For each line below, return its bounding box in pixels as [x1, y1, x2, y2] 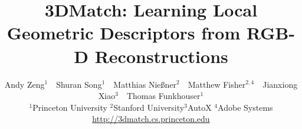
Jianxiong [262, 78, 298, 90]
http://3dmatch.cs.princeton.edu [92, 113, 210, 125]
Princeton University [32, 101, 107, 113]
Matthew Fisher [188, 78, 246, 90]
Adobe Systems [218, 101, 273, 113]
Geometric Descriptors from [6, 21, 241, 45]
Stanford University [113, 101, 185, 113]
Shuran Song [56, 78, 102, 90]
